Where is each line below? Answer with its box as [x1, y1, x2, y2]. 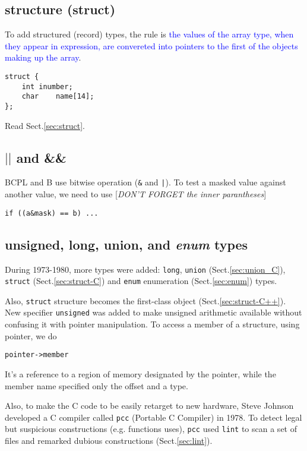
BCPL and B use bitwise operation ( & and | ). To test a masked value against [5, 176, 286, 188]
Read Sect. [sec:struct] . [5, 119, 85, 131]
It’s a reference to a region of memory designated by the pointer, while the [5, 367, 276, 380]
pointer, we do [5, 329, 57, 342]
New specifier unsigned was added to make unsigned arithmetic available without [5, 306, 302, 318]
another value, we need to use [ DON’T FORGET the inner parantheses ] [5, 188, 267, 200]
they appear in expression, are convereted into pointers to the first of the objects [5, 39, 298, 52]
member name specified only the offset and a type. [5, 379, 188, 392]
